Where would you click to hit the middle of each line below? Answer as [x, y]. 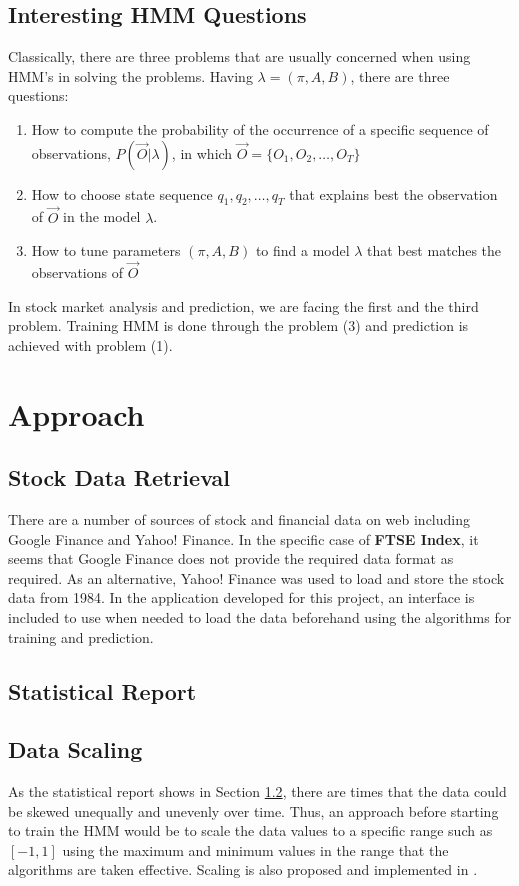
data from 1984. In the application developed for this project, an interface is [241, 597]
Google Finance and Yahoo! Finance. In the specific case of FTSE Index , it [243, 538]
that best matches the [434, 250]
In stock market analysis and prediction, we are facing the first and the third [243, 305]
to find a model [302, 250]
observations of [77, 272]
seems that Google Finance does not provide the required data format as [231, 558]
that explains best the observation [393, 193]
